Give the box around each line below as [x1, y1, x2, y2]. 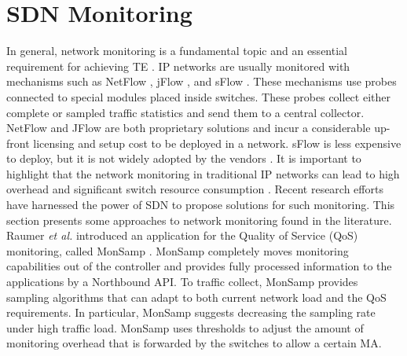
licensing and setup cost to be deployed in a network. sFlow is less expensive [33, 134, 401, 151]
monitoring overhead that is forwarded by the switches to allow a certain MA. [6, 335, 382, 351]
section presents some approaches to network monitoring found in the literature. [6, 211, 392, 228]
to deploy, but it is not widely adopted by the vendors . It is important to [6, 150, 361, 167]
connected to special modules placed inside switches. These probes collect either [6, 88, 390, 105]
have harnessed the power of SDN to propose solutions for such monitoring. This [6, 196, 395, 213]
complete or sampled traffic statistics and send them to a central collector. [6, 104, 365, 120]
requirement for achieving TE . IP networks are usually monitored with [6, 57, 350, 74]
